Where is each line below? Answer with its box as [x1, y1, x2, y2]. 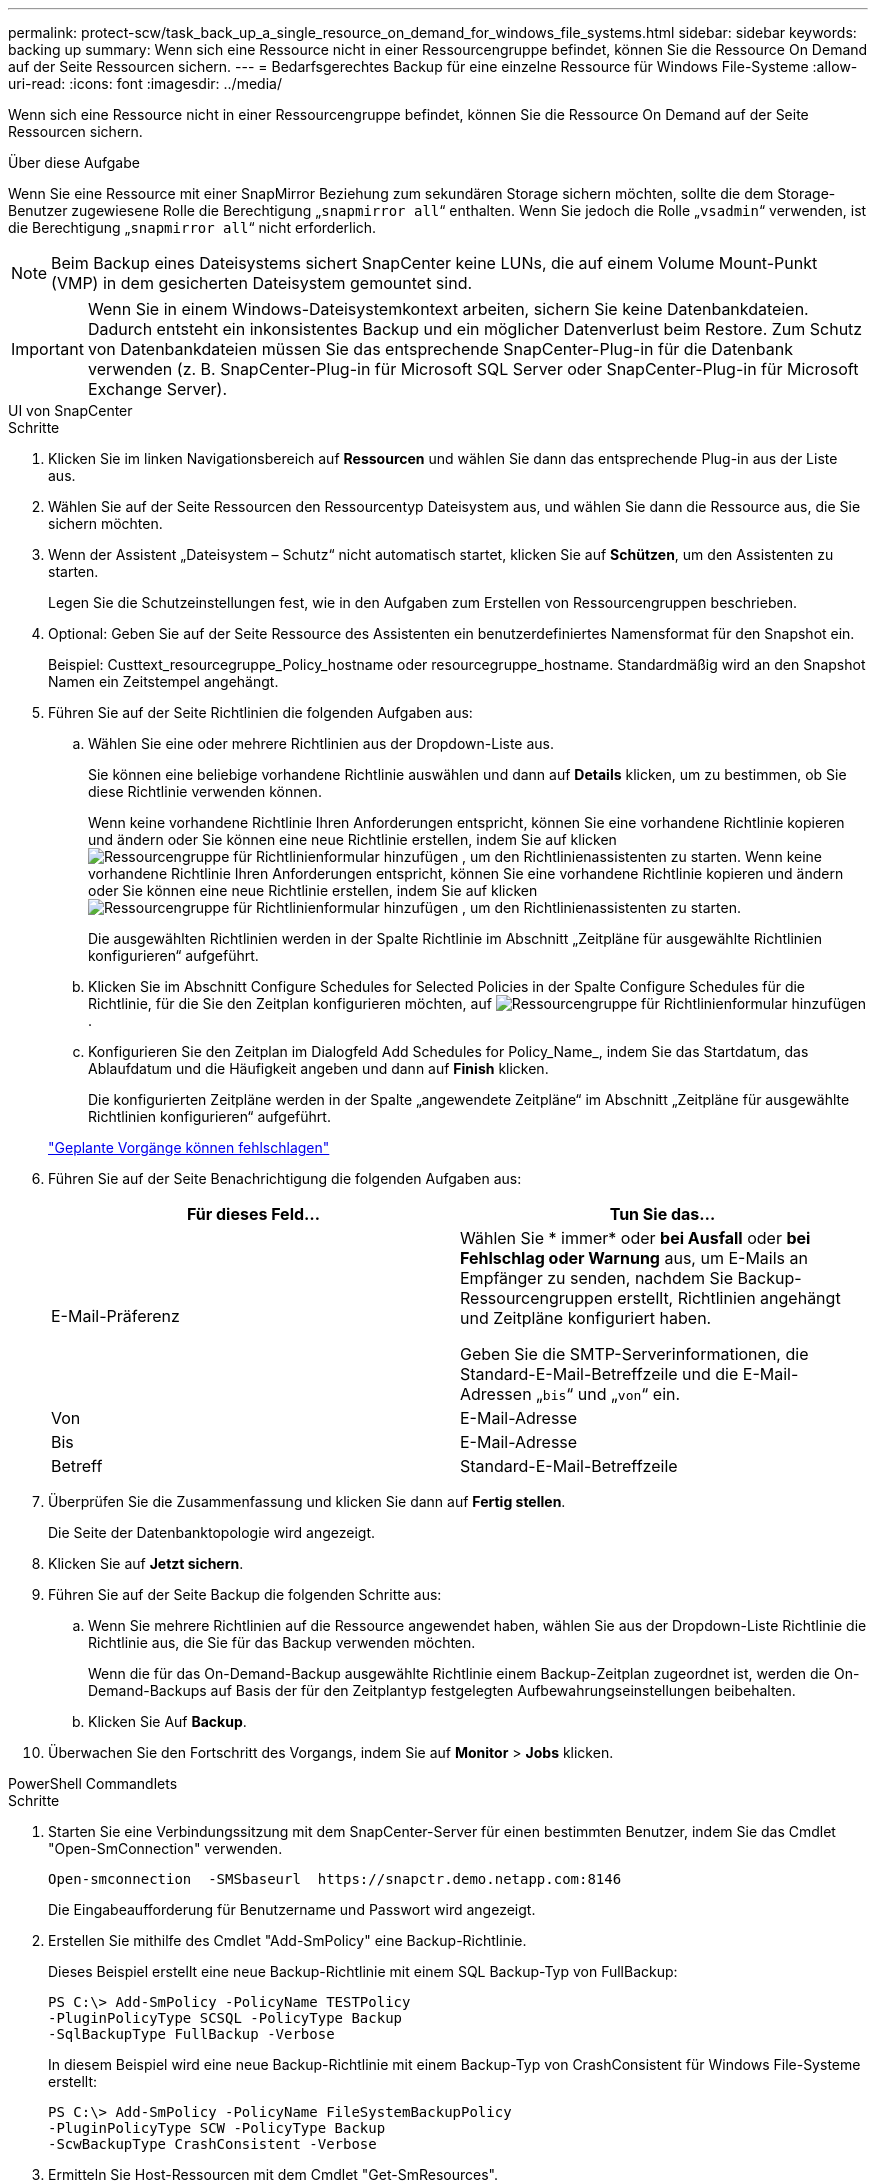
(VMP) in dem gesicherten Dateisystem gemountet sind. [51, 273, 473, 293]
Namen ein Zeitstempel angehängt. [48, 673, 279, 690]
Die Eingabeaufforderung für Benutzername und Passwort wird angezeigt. [48, 1901, 536, 1918]
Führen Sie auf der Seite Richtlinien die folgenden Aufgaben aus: [48, 704, 473, 721]
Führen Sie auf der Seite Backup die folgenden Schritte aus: [48, 1586, 442, 1603]
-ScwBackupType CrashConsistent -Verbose [48, 2136, 377, 2152]
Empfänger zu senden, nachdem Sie [460, 1268, 734, 1288]
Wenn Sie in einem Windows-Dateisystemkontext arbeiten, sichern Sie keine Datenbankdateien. [87, 299, 809, 319]
